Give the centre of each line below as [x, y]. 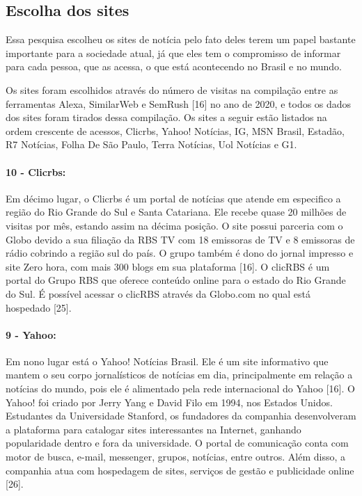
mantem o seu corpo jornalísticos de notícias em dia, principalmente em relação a [179, 375]
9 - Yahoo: [31, 334]
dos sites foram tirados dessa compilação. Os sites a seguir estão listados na [166, 117]
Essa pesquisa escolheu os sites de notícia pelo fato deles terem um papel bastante [181, 39]
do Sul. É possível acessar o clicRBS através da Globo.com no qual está [158, 293]
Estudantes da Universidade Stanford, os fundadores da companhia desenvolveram [181, 416]
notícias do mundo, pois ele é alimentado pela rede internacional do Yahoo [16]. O [180, 389]
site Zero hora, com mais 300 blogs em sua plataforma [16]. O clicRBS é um [168, 266]
